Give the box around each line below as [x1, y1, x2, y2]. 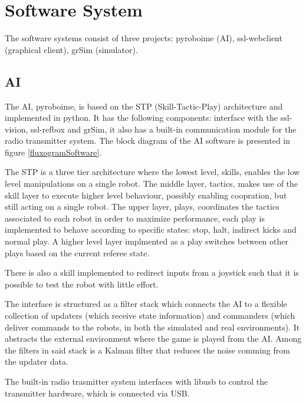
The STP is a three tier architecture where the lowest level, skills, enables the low [5, 166, 300, 178]
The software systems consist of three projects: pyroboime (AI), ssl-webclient [5, 32, 282, 44]
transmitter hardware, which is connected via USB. [5, 387, 190, 399]
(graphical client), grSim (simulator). [5, 43, 138, 55]
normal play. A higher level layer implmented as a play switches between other [5, 235, 289, 247]
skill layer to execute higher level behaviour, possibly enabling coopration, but [5, 189, 287, 201]
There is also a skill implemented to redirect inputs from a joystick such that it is [5, 266, 299, 279]
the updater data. [5, 355, 68, 368]
